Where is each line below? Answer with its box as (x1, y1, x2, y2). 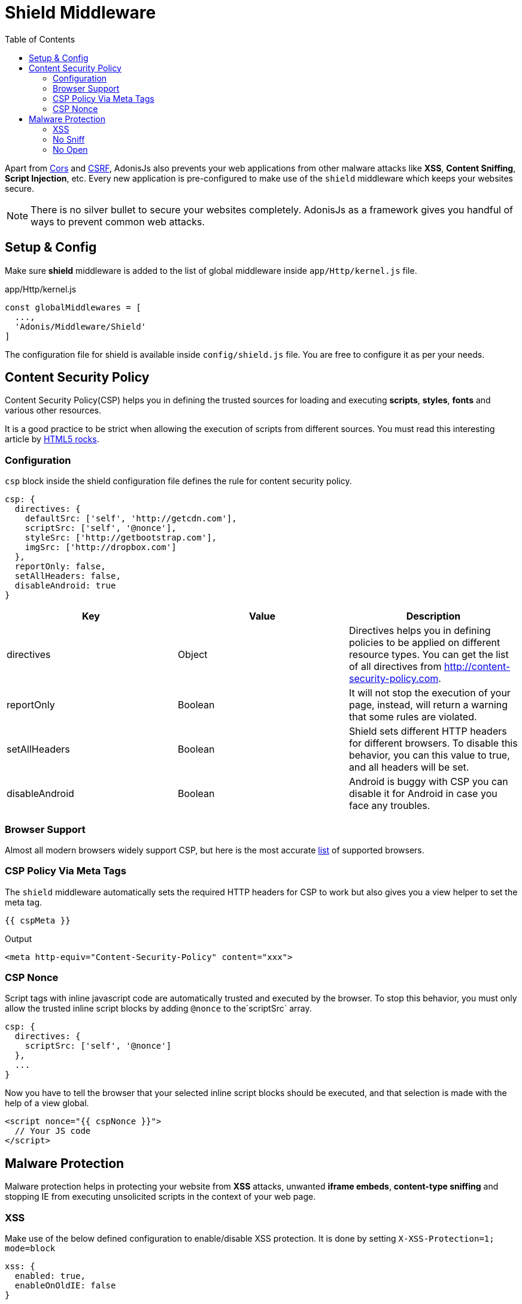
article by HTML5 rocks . (5, 434, 99, 445)
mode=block (5, 1243, 56, 1254)
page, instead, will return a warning (348, 699, 508, 711)
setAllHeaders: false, (14, 571, 121, 581)
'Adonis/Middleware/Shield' (14, 321, 147, 331)
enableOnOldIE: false (14, 1281, 116, 1291)
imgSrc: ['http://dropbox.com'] (25, 542, 177, 553)
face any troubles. (348, 799, 430, 812)
